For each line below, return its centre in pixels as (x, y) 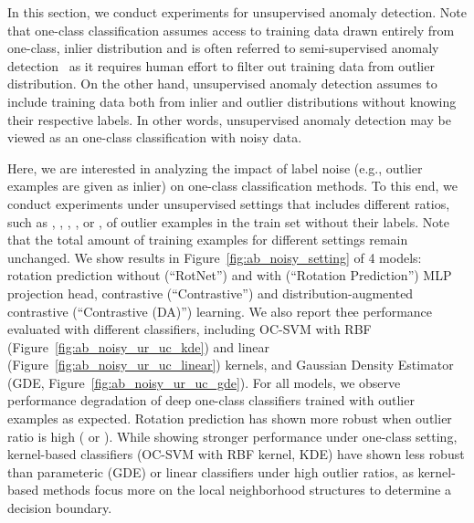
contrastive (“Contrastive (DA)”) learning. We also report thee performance (220, 311)
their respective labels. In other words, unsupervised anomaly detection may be (229, 119)
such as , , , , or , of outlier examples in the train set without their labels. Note (228, 221)
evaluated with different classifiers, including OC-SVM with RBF (190, 329)
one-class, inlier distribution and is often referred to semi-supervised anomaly (223, 48)
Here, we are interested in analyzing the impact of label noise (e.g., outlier (215, 167)
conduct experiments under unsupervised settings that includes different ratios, (229, 203)
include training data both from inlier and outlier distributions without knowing (232, 101)
